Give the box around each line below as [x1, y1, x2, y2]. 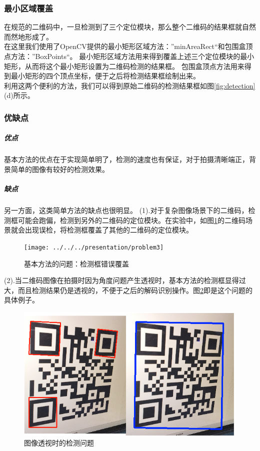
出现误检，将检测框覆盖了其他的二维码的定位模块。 [24, 224, 193, 235]
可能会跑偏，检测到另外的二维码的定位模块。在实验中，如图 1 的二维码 [17, 214, 245, 225]
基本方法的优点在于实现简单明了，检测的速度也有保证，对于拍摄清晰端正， [4, 154, 249, 164]
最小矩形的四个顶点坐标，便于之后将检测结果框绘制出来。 [10, 70, 200, 81]
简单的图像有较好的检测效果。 [10, 163, 109, 174]
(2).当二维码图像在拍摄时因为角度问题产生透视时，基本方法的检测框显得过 [4, 275, 246, 285]
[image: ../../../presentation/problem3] [24, 243, 164, 251]
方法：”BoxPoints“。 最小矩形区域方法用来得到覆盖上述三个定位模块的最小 [10, 51, 254, 61]
